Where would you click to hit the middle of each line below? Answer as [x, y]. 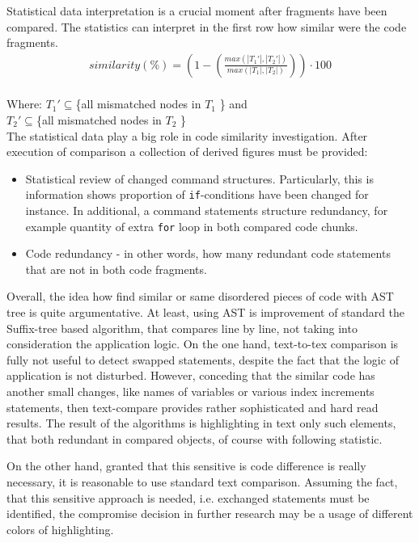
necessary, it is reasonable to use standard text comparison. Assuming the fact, [202, 482]
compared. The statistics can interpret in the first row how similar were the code [207, 26]
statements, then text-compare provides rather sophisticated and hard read [193, 407]
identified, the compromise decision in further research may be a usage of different [210, 514]
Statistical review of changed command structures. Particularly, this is [199, 178]
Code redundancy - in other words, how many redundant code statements [208, 253]
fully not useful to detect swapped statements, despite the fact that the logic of [203, 359]
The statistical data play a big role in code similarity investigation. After [187, 135]
